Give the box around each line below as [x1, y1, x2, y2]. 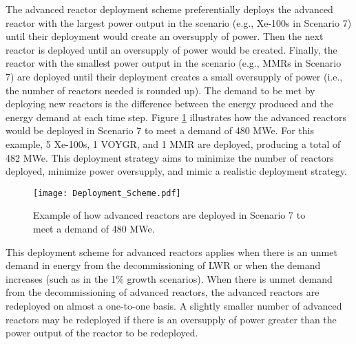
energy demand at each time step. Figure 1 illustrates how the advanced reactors [6, 109, 346, 124]
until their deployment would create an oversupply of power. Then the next [6, 29, 324, 43]
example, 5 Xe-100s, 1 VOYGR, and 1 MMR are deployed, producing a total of [6, 136, 341, 151]
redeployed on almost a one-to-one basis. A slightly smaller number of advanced [6, 298, 342, 312]
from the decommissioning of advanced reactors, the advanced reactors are [6, 285, 320, 299]
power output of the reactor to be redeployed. [6, 325, 198, 340]
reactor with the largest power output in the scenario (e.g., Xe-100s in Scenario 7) [6, 15, 352, 30]
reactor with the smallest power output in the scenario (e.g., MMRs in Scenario [6, 56, 342, 70]
